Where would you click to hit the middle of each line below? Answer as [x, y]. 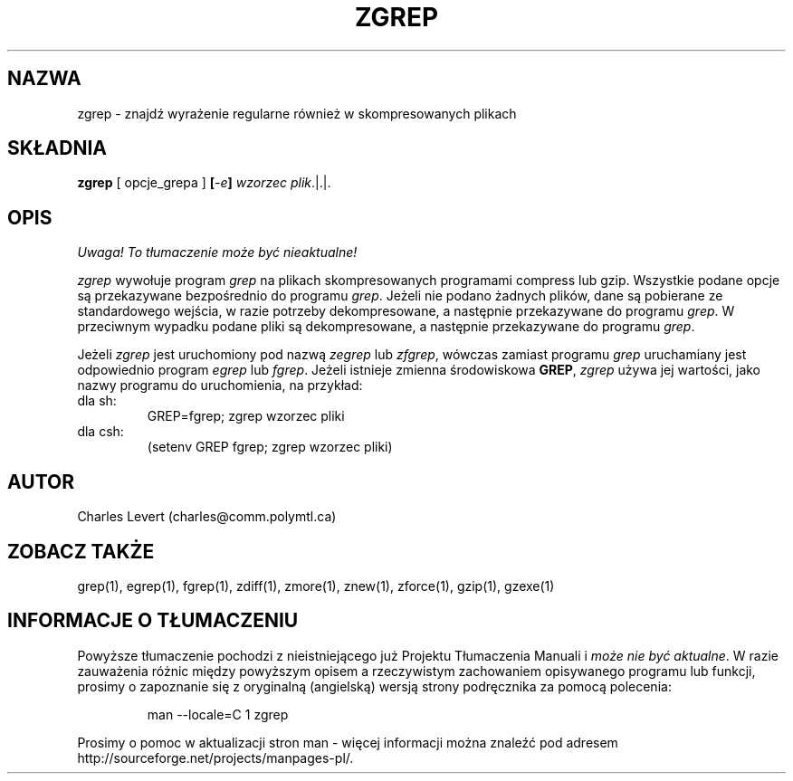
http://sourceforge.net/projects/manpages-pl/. [215, 757]
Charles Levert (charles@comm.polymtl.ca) [207, 517]
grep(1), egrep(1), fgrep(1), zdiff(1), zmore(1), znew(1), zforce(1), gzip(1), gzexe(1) [316, 586]
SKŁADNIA [57, 148]
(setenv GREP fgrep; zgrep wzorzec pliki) [270, 447]
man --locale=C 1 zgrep [218, 714]
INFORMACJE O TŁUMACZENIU [153, 621]
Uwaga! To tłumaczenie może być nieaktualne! [217, 252]
